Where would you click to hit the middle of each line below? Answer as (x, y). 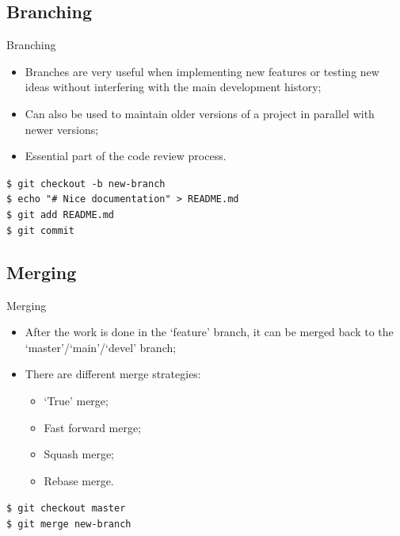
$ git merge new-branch (69, 524)
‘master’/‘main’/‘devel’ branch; (101, 347)
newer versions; (62, 129)
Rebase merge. (79, 480)
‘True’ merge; (76, 400)
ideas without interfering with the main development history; (173, 87)
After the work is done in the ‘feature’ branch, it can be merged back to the (209, 332)
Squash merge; (79, 454)
